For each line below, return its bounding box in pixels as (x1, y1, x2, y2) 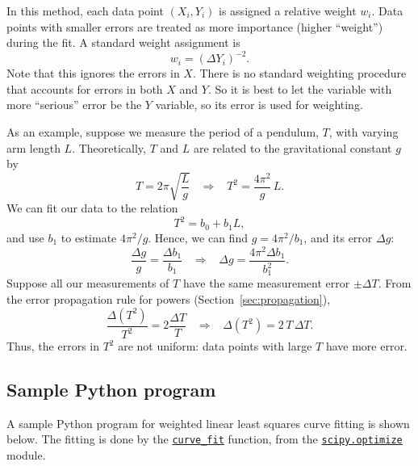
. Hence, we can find (148, 229, 248, 246)
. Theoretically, (72, 139, 146, 156)
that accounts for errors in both (6, 80, 163, 97)
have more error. (325, 338, 408, 355)
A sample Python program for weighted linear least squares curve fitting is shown (6, 414, 410, 431)
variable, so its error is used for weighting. (155, 96, 363, 113)
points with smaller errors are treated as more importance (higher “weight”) (6, 18, 383, 35)
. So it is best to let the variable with (207, 80, 392, 97)
